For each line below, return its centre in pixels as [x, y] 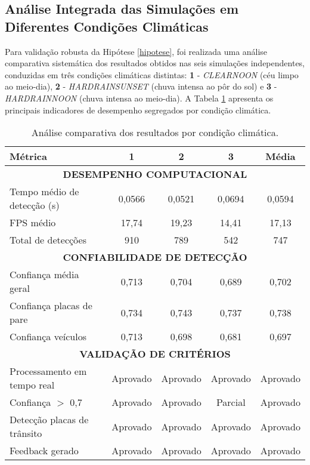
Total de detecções [48, 240]
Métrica [28, 156]
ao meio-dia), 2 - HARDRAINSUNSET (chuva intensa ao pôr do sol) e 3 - [141, 86]
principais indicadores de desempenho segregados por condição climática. [138, 110]
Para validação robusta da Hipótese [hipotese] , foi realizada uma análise [136, 51]
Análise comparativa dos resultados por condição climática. [155, 133]
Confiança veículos [48, 337]
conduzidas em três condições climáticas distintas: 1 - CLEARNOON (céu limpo [152, 74]
